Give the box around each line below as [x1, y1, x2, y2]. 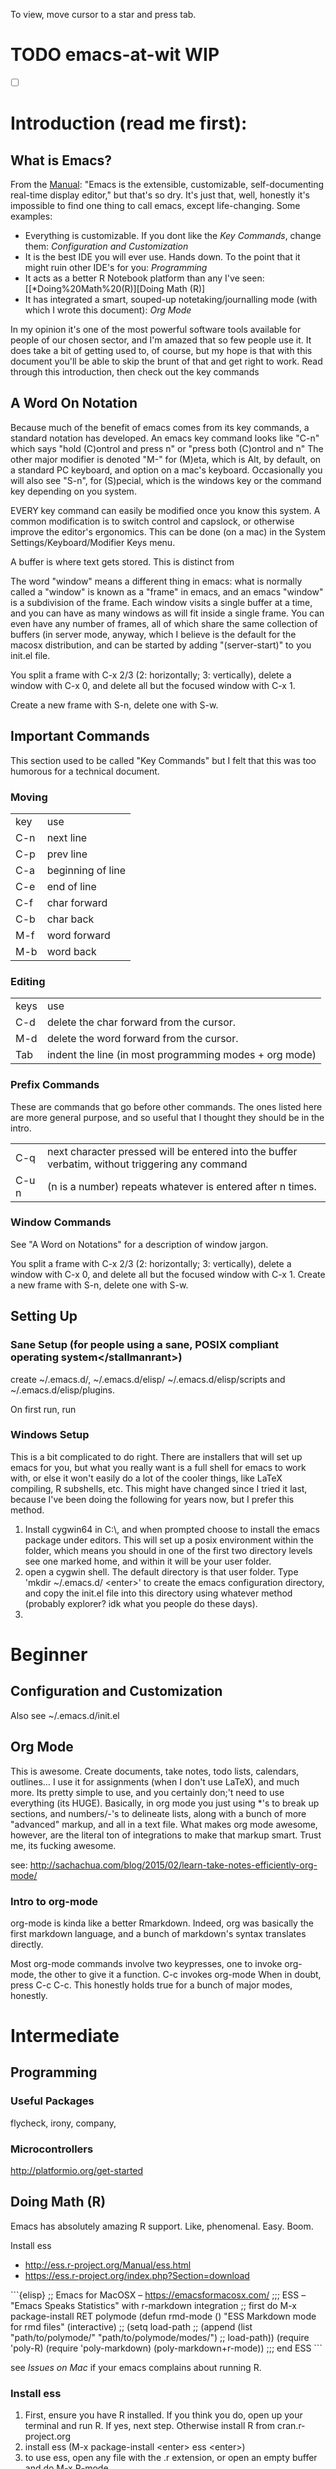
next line [46, 830, 88, 844]
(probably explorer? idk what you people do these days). [24, 1597, 258, 1609]
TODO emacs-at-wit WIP [10, 44, 220, 66]
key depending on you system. [10, 485, 137, 497]
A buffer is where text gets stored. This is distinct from [10, 555, 235, 568]
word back [46, 944, 97, 958]
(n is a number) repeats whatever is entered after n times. [47, 1179, 317, 1193]
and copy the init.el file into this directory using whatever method [24, 1587, 293, 1599]
